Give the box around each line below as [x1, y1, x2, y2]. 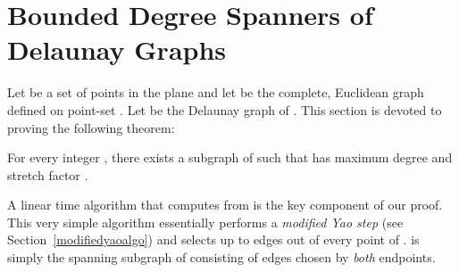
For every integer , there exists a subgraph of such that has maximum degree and [7, 148, 453, 167]
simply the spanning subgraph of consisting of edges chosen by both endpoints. [7, 248, 436, 267]
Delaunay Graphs [7, 31, 227, 68]
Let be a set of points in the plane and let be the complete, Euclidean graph [7, 83, 424, 102]
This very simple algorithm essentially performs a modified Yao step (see [7, 212, 404, 231]
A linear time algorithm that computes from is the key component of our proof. [7, 195, 443, 214]
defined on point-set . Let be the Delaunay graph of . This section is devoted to [7, 100, 442, 119]
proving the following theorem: [7, 118, 175, 136]
